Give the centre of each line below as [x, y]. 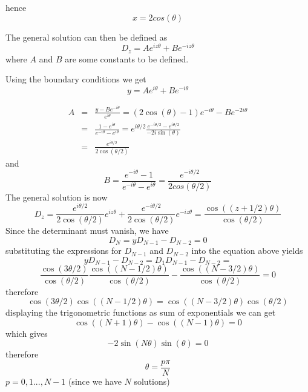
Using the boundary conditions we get [76, 79]
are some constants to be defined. [127, 58]
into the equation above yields [247, 251]
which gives [27, 333]
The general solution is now [57, 197]
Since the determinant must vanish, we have [87, 231]
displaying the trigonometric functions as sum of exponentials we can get [141, 312]
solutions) [152, 381]
